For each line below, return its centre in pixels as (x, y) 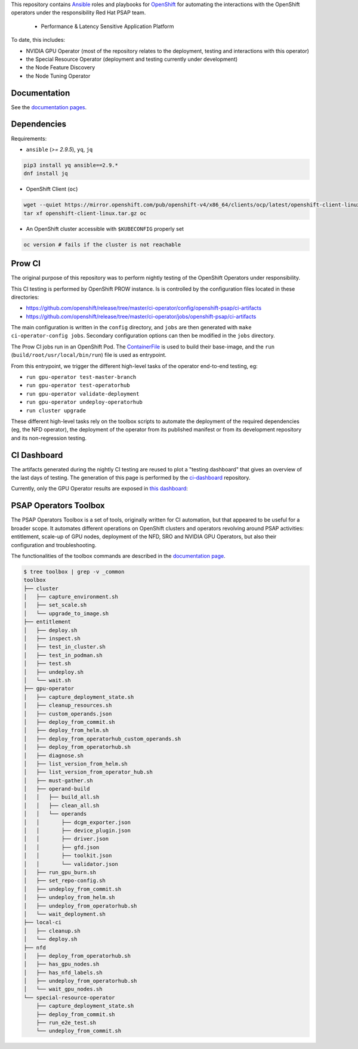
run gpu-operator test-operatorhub (78, 385)
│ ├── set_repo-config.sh (64, 881)
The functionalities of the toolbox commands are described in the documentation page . (118, 556)
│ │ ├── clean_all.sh (61, 805)
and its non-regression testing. (49, 438)
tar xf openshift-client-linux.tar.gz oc (85, 213)
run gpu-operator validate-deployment (83, 394)
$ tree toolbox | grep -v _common (74, 572)
